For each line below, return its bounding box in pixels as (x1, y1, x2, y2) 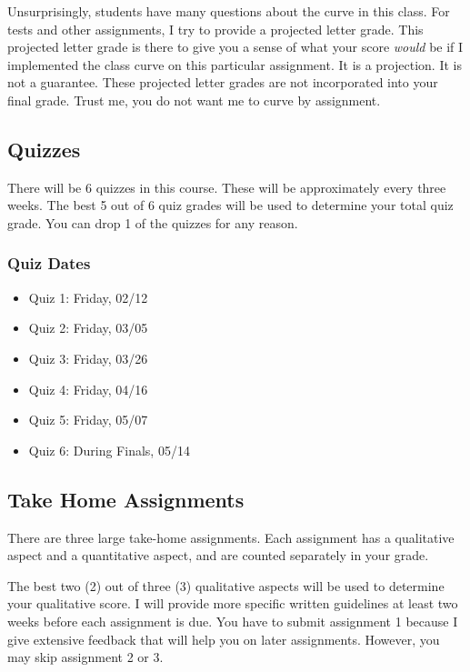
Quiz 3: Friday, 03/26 (28, 348, 148, 367)
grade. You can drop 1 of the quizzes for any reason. (7, 213, 298, 232)
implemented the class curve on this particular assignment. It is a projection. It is (7, 55, 462, 74)
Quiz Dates (7, 252, 91, 275)
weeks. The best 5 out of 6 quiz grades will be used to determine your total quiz (7, 196, 454, 215)
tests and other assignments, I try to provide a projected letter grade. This (7, 19, 424, 38)
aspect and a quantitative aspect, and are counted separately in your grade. (7, 546, 429, 565)
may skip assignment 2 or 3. (7, 647, 164, 667)
